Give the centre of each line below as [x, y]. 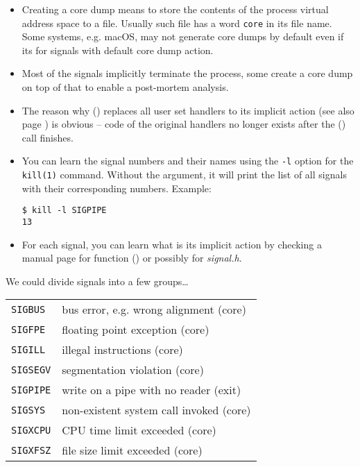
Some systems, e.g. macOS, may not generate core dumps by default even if [183, 36]
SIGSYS [28, 410]
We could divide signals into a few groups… [97, 281]
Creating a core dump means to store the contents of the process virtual [175, 9]
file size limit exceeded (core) [132, 450]
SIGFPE [28, 329]
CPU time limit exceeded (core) [139, 430]
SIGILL [28, 349]
